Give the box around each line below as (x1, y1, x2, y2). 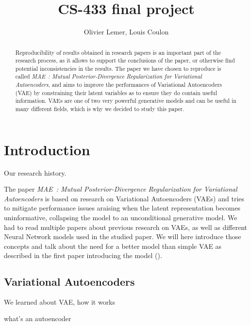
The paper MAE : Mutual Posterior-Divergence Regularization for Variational (4, 184, 237, 194)
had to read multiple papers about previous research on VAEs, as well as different (4, 222, 247, 232)
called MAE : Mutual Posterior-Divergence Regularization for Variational (15, 72, 202, 81)
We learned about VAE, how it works (4, 297, 116, 307)
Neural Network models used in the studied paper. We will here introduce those (4, 231, 241, 242)
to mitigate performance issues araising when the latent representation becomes (4, 203, 241, 213)
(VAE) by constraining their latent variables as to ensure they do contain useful (15, 88, 217, 97)
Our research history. (4, 167, 67, 178)
